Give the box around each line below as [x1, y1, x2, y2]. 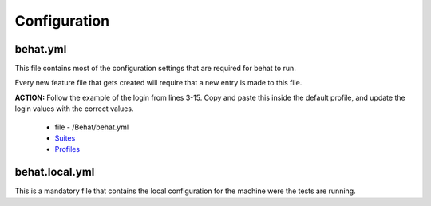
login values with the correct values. [14, 104, 134, 113]
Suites [54, 133, 76, 143]
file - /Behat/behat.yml [54, 122, 129, 132]
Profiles [54, 145, 80, 154]
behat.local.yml [14, 165, 95, 179]
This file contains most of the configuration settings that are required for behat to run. [14, 64, 297, 73]
